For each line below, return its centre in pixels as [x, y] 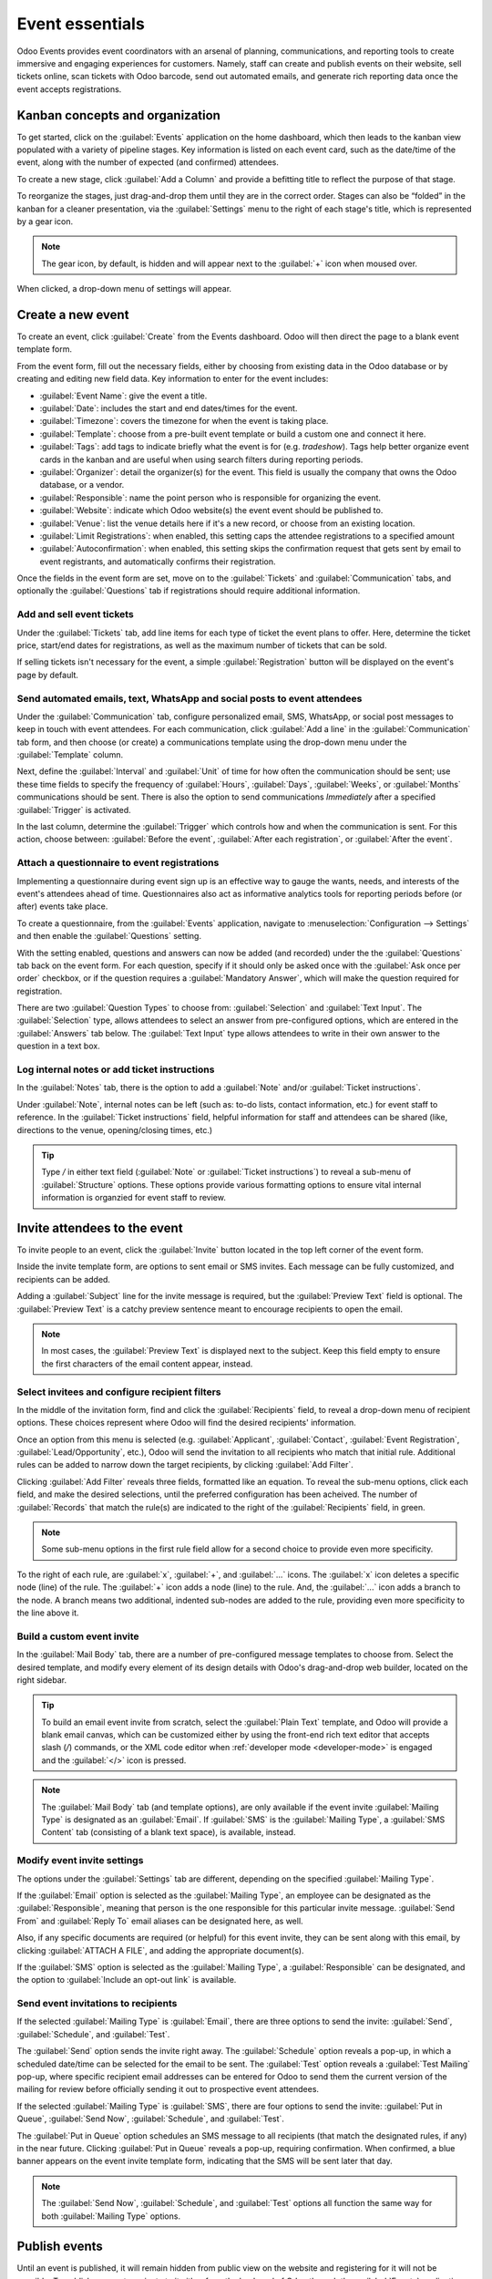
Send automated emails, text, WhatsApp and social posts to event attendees [190, 698]
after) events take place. [62, 906]
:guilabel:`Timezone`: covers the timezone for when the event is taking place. [184, 421]
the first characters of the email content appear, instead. [147, 1364]
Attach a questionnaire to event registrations [118, 863]
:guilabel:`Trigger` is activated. [74, 810]
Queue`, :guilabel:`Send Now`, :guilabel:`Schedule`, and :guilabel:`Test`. [150, 2119]
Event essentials [81, 24]
